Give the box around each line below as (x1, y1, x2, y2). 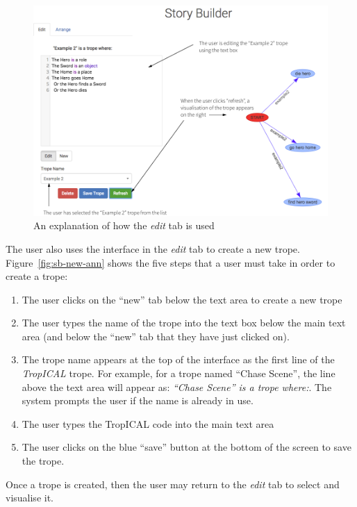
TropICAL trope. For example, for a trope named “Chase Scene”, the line (22, 366, 335, 381)
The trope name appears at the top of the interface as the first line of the (22, 352, 335, 367)
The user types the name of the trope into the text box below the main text (22, 315, 346, 330)
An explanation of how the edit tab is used (33, 218, 215, 233)
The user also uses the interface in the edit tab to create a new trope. (6, 241, 300, 256)
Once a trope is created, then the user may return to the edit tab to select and (6, 476, 340, 491)
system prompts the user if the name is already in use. (22, 393, 254, 408)
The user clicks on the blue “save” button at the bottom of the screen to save (22, 440, 351, 454)
